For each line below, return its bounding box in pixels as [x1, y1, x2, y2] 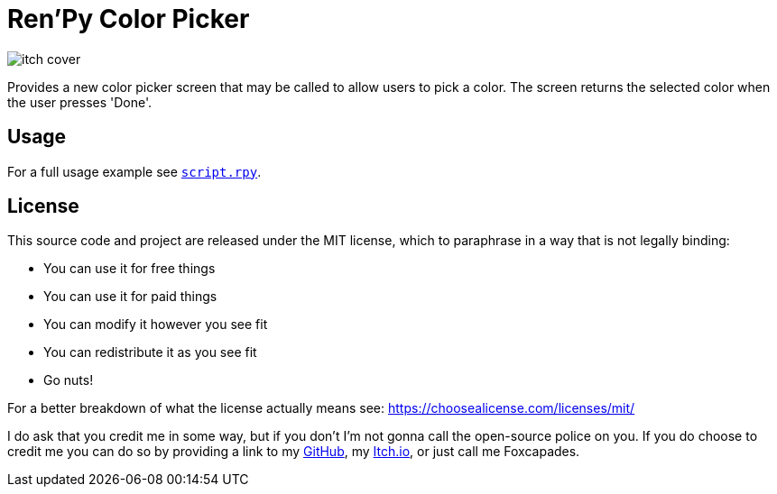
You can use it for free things [43, 261, 216, 277]
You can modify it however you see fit [43, 316, 268, 333]
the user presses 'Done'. [7, 94, 153, 110]
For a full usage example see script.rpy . [7, 163, 262, 179]
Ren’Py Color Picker [7, 4, 250, 34]
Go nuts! [43, 372, 94, 389]
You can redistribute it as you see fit [43, 344, 257, 361]
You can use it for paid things [43, 288, 217, 305]
